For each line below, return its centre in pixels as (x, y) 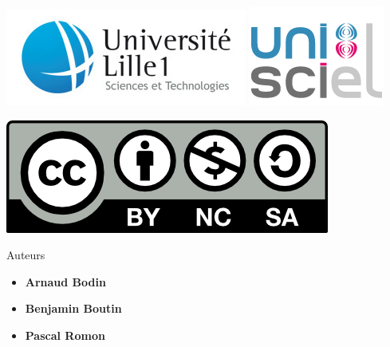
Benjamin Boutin (73, 308)
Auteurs (26, 255)
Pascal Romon (65, 335)
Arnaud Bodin (65, 281)
